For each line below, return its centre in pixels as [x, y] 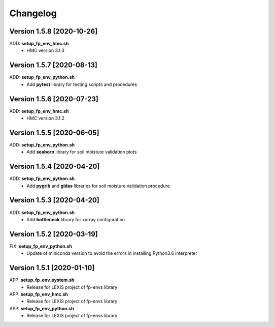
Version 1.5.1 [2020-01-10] [52, 268]
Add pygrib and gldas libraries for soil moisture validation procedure [98, 186]
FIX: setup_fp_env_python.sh [41, 246]
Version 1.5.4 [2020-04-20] [55, 167]
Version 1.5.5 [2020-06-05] [54, 132]
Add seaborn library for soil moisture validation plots [82, 152]
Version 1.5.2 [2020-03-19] [54, 234]
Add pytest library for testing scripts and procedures [82, 84]
